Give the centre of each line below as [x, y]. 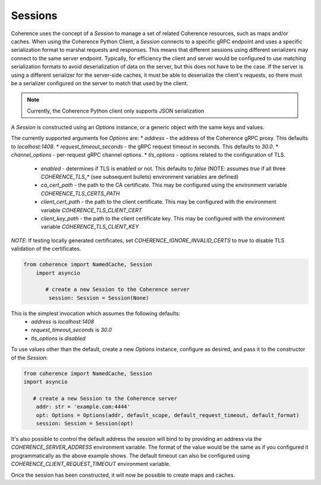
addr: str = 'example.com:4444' [83, 407]
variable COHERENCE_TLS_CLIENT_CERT [91, 210]
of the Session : [29, 357]
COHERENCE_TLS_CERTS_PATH [80, 193]
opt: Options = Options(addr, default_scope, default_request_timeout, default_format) [168, 415]
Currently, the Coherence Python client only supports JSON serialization [116, 111]
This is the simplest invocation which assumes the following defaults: [96, 313]
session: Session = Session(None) [99, 298]
